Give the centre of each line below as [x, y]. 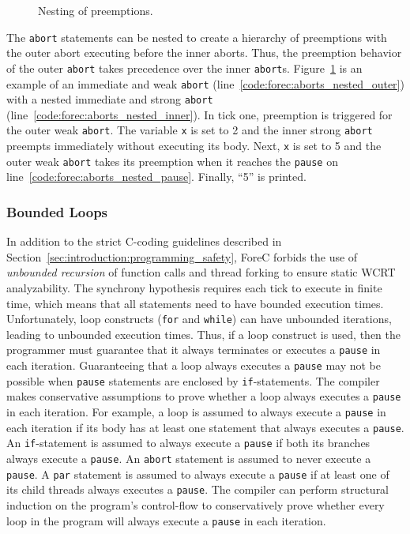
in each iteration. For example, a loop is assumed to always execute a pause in [196, 412]
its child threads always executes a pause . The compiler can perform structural [198, 489]
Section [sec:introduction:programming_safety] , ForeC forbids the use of [182, 256]
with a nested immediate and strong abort [110, 99]
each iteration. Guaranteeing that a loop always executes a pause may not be [194, 365]
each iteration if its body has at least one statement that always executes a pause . [205, 427]
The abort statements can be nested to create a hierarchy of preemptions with [197, 37]
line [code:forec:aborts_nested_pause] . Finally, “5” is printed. [156, 177]
